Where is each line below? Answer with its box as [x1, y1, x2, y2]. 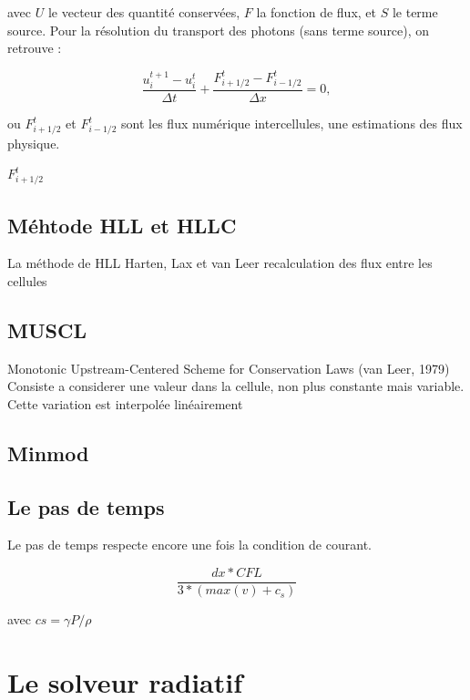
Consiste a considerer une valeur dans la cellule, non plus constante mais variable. [7, 376, 465, 396]
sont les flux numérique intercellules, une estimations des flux [121, 114, 463, 133]
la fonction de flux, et [256, 3, 376, 21]
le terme [392, 3, 438, 21]
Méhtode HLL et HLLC [7, 211, 237, 239]
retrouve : [7, 38, 62, 57]
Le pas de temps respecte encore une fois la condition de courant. [7, 535, 372, 554]
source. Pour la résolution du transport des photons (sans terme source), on [7, 20, 430, 39]
